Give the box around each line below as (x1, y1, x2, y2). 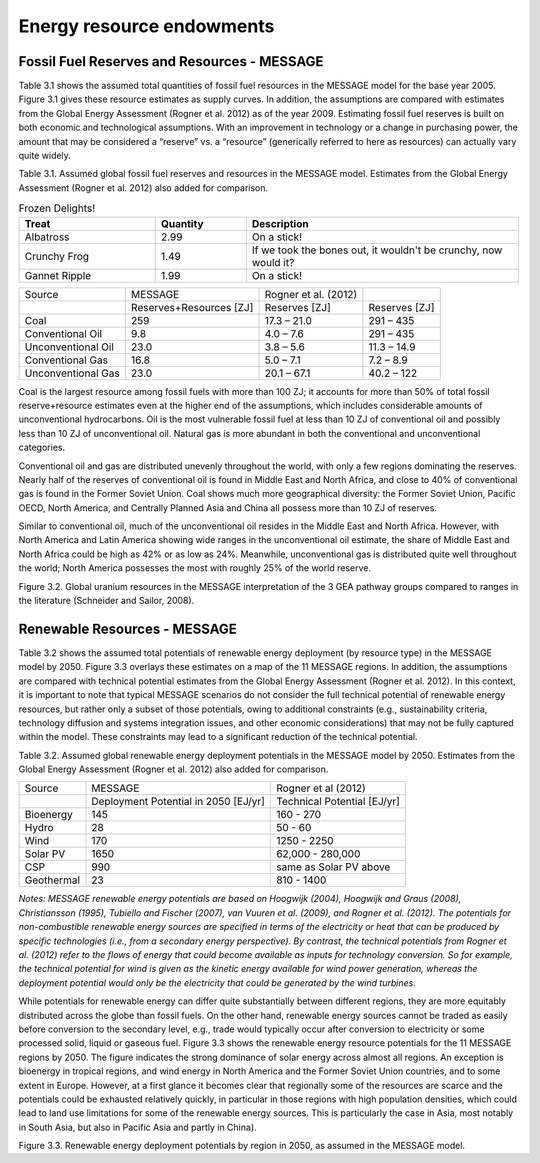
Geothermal (24, 873, 80, 887)
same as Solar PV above (276, 860, 391, 874)
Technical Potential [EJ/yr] (276, 795, 400, 809)
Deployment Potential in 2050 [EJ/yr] (91, 795, 265, 809)
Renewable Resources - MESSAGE (18, 620, 237, 637)
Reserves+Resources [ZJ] (130, 300, 254, 314)
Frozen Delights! (18, 201, 95, 215)
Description (251, 216, 309, 230)
